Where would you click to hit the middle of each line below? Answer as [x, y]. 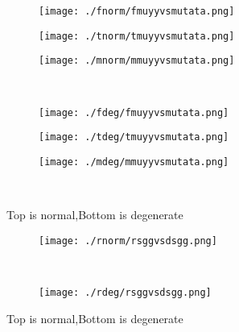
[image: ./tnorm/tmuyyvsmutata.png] [137, 36]
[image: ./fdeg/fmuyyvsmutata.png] [134, 112]
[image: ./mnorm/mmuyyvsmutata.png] [137, 61]
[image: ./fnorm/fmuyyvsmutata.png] [137, 11]
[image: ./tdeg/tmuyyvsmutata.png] [134, 137]
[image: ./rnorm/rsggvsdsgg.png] [128, 241]
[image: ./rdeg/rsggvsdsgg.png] [125, 292]
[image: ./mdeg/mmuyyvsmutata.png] [134, 162]
